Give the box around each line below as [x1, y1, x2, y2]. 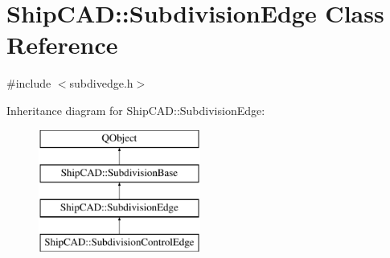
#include [6, 75, 51, 92]
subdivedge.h [69, 75, 133, 92]
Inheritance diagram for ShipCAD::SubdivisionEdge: [6, 101, 265, 118]
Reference [6, 28, 118, 61]
